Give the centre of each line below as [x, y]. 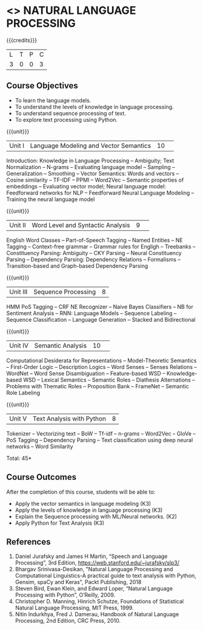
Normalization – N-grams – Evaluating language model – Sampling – [91, 167]
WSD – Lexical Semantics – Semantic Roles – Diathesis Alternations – [109, 380]
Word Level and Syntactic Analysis [81, 225]
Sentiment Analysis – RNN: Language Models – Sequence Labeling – [92, 313]
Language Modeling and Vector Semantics [91, 145]
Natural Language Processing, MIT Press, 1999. [75, 608]
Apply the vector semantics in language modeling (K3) [83, 503]
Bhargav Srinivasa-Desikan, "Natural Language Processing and [94, 569]
